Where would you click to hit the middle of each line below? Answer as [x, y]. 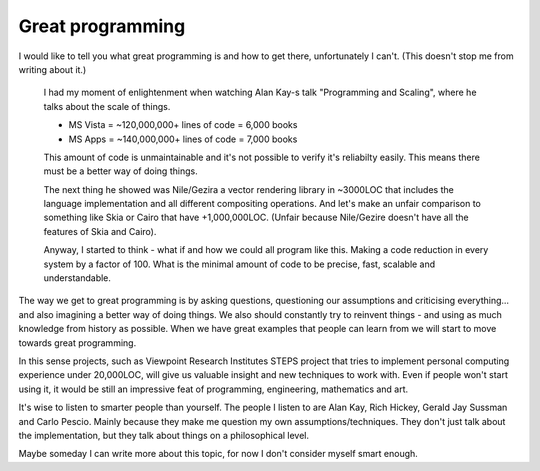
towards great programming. [77, 342]
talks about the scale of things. [107, 106]
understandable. [77, 278]
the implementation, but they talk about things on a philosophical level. [164, 435]
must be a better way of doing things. [121, 171]
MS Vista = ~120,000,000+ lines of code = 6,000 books [183, 125]
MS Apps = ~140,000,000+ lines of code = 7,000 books [183, 139]
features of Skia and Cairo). [100, 231]
